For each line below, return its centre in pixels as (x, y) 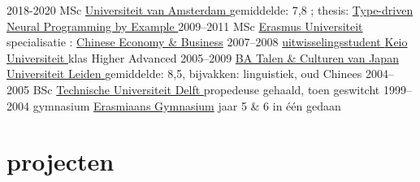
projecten (61, 161)
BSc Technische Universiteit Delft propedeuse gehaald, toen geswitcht (206, 89)
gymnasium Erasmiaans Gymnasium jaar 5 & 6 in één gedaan (187, 105)
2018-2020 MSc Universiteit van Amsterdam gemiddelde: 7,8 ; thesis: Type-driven (210, 10)
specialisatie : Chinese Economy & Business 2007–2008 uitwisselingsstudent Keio (207, 42)
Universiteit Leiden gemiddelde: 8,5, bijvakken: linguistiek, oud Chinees (184, 74)
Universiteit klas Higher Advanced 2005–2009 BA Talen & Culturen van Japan (203, 57)
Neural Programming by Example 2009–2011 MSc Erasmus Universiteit (185, 26)
